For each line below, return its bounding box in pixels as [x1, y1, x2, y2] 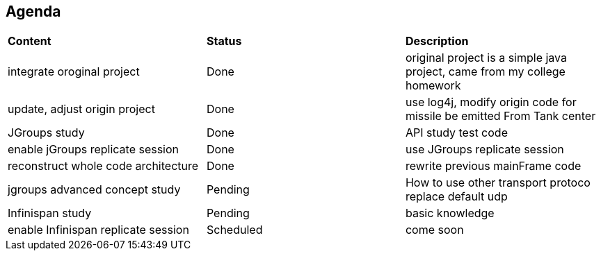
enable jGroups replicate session [8, 142, 179, 157]
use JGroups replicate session [405, 142, 564, 157]
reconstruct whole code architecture [8, 159, 199, 173]
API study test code [405, 126, 508, 140]
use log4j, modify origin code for [405, 95, 577, 110]
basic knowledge [405, 206, 495, 221]
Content [8, 34, 51, 49]
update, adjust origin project [8, 102, 155, 117]
